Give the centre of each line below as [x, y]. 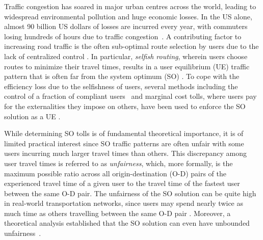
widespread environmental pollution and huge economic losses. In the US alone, [128, 16]
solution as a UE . [32, 116]
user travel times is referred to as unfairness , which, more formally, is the [119, 163]
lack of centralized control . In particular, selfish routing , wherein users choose [126, 56]
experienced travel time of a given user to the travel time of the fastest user [122, 183]
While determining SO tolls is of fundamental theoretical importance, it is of [124, 133]
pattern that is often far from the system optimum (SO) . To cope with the [122, 76]
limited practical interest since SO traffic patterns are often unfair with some [124, 143]
